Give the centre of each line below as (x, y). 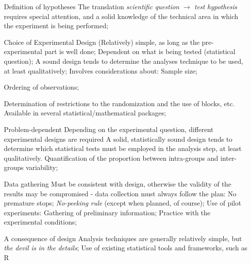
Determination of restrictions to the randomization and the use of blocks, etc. (119, 103)
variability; (42, 167)
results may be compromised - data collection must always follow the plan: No (120, 193)
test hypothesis (216, 6)
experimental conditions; (40, 222)
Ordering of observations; (42, 87)
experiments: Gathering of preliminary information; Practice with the (107, 212)
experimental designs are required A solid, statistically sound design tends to (118, 139)
